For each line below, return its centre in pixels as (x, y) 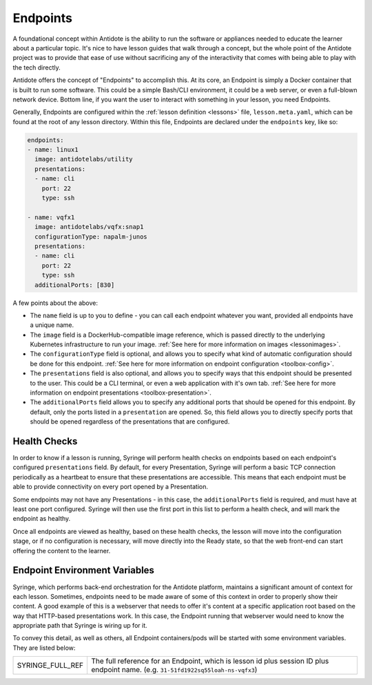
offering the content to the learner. (62, 550)
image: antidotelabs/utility (84, 159)
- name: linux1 (53, 150)
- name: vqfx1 (51, 217)
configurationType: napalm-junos (91, 237)
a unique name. (52, 325)
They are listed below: (44, 648)
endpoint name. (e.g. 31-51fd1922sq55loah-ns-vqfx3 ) (174, 670)
